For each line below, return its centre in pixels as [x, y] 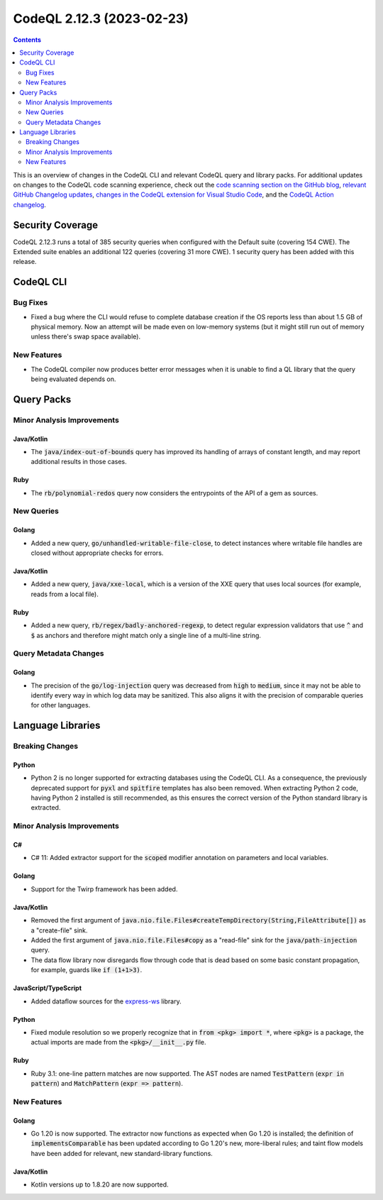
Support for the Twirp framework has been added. [104, 889]
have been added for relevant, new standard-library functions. [122, 1153]
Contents [27, 40]
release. [25, 262]
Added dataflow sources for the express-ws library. [106, 1001]
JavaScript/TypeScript [47, 988]
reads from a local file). [65, 594]
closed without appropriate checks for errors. [97, 553]
